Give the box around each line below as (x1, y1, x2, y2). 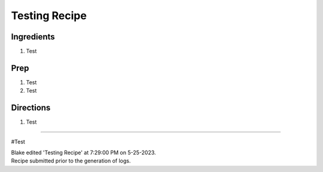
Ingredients (11, 32, 55, 42)
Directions (11, 103, 51, 113)
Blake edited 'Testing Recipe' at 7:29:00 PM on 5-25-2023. (11, 149, 156, 156)
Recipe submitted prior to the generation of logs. (11, 157, 131, 164)
